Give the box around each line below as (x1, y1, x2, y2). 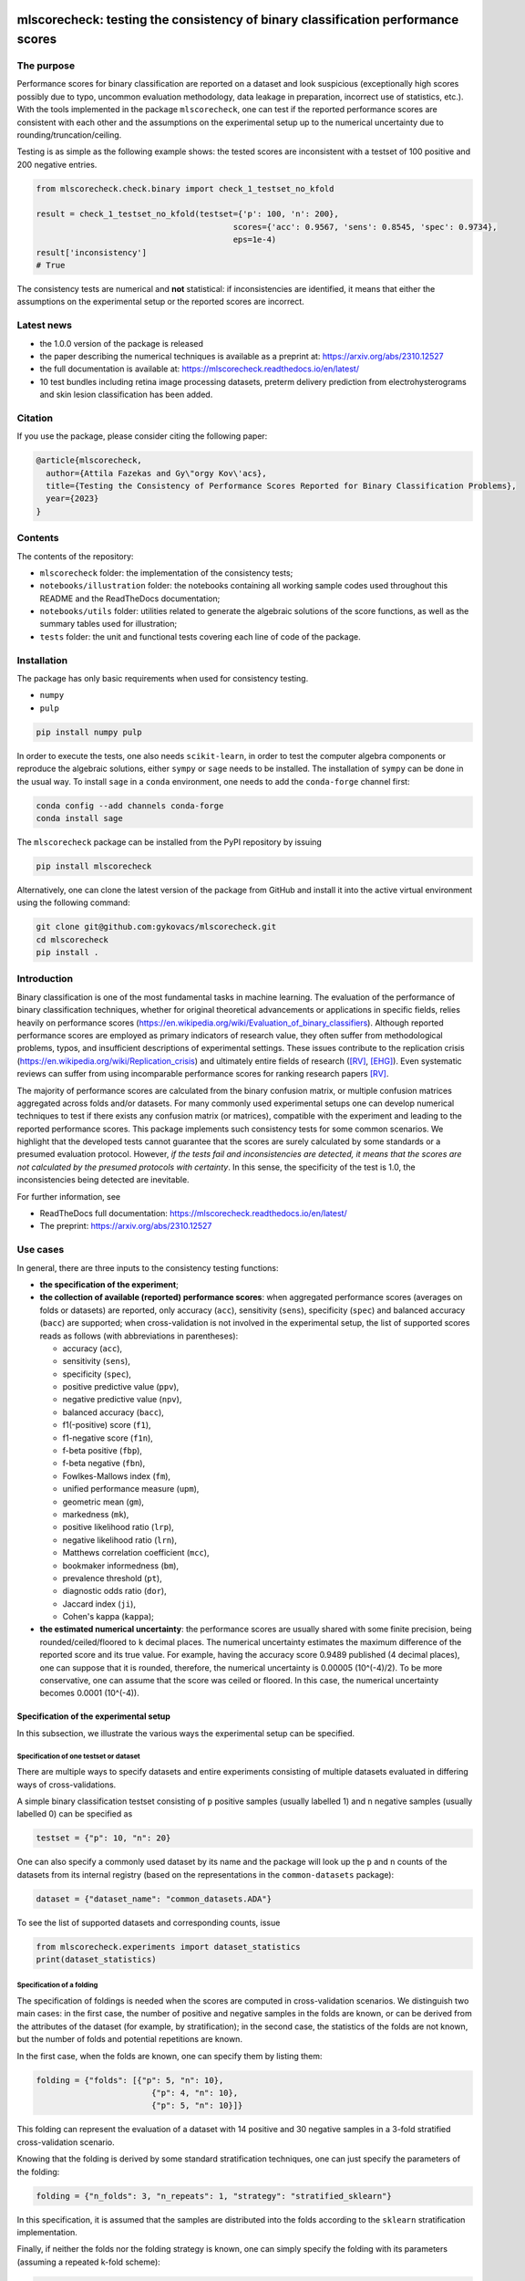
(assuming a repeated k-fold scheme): (16, 2256, 161, 2267)
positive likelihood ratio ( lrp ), (62, 1522, 175, 1533)
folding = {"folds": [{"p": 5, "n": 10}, (36, 2075, 224, 2085)
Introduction (16, 973, 73, 985)
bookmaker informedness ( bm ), (62, 1560, 180, 1571)
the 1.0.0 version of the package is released (39, 338, 204, 349)
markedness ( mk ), (62, 1508, 129, 1519)
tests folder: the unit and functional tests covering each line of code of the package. (39, 630, 361, 642)
